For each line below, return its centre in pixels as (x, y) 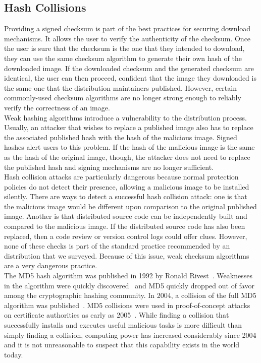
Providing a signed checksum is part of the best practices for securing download (127, 28)
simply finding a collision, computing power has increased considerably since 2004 (130, 335)
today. (14, 354)
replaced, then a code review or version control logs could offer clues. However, (126, 236)
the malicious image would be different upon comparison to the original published (130, 206)
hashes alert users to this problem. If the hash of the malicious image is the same (129, 147)
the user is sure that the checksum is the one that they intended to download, (124, 48)
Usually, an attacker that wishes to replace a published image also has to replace (129, 127)
